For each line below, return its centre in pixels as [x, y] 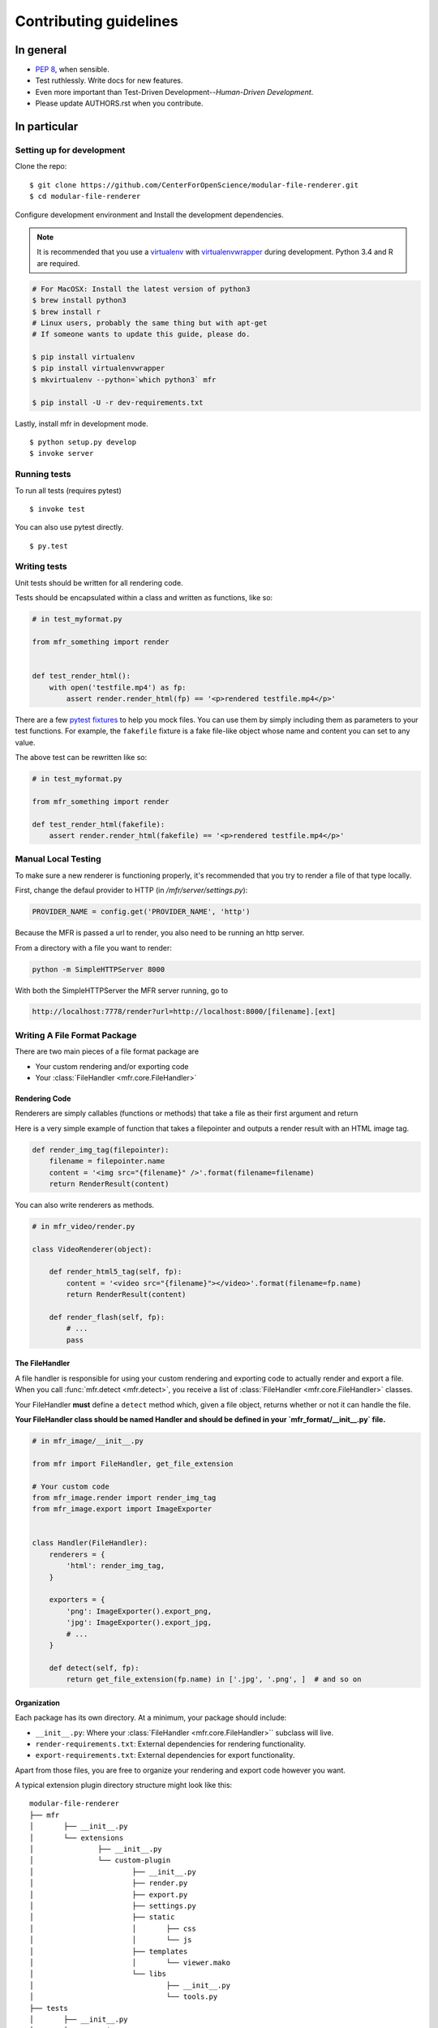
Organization [37, 1703]
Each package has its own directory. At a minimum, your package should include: [151, 1718]
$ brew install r [67, 312]
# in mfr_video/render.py [84, 1226]
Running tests [43, 475]
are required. [58, 263]
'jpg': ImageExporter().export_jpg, [139, 1623]
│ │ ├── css [113, 1928]
